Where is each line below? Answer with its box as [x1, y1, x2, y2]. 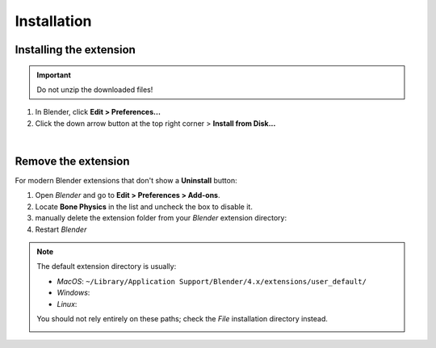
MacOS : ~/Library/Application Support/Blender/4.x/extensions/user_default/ [57, 276, 367, 286]
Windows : [57, 287, 90, 298]
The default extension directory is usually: [36, 262, 177, 271]
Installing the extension [15, 43, 136, 57]
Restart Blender [35, 224, 87, 234]
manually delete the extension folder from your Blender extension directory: [35, 213, 287, 223]
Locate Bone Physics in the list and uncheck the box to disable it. [35, 202, 254, 212]
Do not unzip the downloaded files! [36, 85, 153, 94]
